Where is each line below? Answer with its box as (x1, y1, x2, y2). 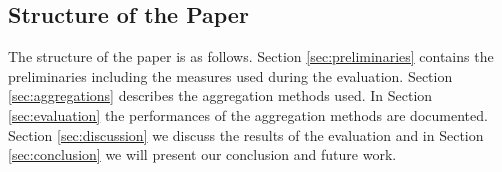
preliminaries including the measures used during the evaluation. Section (8, 65, 453, 86)
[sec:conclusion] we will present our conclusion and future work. (8, 144, 397, 165)
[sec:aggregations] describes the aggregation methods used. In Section (8, 85, 433, 106)
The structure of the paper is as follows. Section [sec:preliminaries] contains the (8, 46, 494, 67)
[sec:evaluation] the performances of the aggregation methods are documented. (8, 104, 488, 125)
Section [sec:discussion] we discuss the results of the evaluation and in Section (8, 124, 484, 145)
